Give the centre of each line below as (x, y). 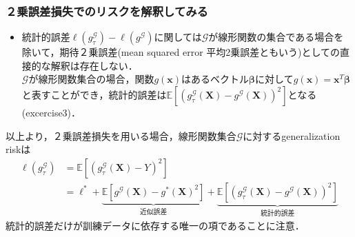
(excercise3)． (51, 112)
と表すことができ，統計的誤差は (94, 94)
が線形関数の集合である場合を (276, 37)
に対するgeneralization (292, 135)
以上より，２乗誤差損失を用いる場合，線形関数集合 (121, 135)
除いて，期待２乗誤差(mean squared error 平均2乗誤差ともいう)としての (181, 52)
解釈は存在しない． (94, 65)
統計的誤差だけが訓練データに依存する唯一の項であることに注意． (155, 226)
